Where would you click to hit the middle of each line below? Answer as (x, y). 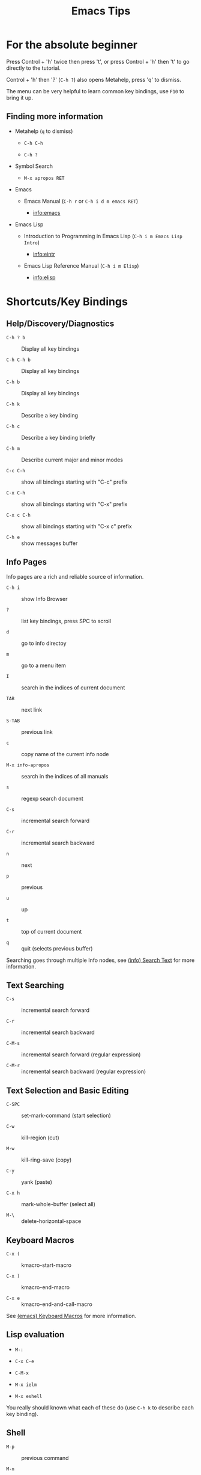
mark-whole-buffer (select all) (58, 1204)
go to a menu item (43, 665)
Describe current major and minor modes (72, 460)
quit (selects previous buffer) (57, 948)
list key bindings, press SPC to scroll (66, 621)
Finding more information (55, 116)
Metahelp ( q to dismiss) (44, 131)
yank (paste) (37, 1182)
